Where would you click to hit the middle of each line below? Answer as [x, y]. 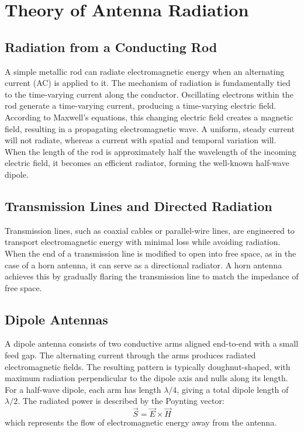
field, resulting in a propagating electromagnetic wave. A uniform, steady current [150, 128]
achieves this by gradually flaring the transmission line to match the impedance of [152, 276]
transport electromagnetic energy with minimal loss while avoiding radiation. [143, 242]
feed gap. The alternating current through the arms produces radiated [130, 355]
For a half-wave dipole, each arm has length [83, 389]
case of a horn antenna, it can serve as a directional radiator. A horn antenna [144, 265]
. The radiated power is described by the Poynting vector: [121, 401]
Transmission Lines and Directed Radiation [139, 205]
